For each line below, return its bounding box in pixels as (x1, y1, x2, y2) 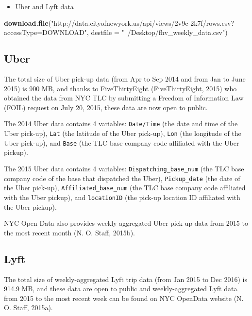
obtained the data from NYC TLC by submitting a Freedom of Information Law (4, 93, 244, 103)
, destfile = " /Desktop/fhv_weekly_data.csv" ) (86, 27, 228, 37)
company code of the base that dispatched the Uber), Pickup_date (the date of (4, 173, 240, 183)
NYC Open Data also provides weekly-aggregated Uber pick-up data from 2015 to (4, 218, 248, 228)
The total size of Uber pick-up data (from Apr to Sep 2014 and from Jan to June (4, 73, 246, 83)
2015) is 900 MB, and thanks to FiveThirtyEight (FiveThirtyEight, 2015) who (4, 83, 237, 93)
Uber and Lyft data (15, 1, 74, 11)
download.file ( (4, 17, 51, 28)
